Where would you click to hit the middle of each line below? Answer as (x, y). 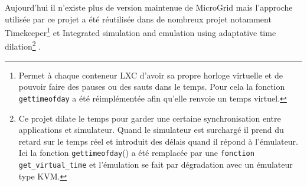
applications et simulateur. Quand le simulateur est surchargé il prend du (151, 130)
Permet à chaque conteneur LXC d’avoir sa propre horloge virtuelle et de (151, 75)
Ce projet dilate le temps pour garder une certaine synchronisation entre (150, 118)
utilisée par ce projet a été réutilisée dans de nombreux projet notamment (138, 19)
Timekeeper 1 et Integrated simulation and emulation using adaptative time (141, 32)
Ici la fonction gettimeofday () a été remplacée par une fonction (136, 153)
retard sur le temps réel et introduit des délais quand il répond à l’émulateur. (158, 141)
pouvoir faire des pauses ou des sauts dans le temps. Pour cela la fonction (152, 87)
